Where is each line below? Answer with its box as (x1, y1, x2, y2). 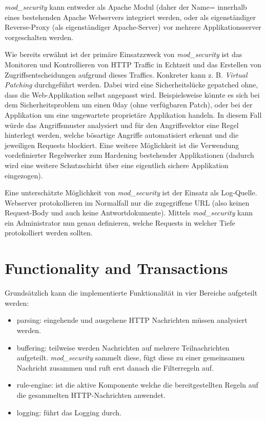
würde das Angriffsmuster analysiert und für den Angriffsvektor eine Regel (5, 119, 239, 130)
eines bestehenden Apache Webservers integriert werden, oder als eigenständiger (5, 11, 256, 22)
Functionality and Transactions (5, 258, 228, 279)
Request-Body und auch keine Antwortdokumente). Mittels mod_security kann (5, 207, 253, 218)
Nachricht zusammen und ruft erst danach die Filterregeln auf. (16, 362, 214, 373)
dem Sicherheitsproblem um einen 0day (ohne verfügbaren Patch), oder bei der (5, 99, 253, 110)
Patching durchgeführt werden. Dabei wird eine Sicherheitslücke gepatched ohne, (5, 79, 258, 90)
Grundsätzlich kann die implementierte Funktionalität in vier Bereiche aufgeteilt (5, 287, 258, 298)
